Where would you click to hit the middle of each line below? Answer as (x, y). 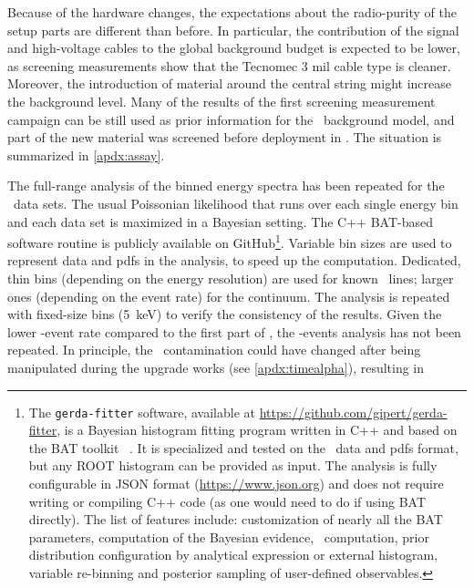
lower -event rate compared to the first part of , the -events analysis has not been (234, 331)
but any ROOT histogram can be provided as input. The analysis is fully (233, 465)
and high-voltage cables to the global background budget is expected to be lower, (234, 48)
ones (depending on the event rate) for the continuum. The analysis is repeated (229, 296)
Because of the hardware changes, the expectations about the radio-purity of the (232, 12)
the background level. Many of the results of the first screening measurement (222, 101)
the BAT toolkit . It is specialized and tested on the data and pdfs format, (243, 447)
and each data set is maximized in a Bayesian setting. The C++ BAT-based (220, 221)
